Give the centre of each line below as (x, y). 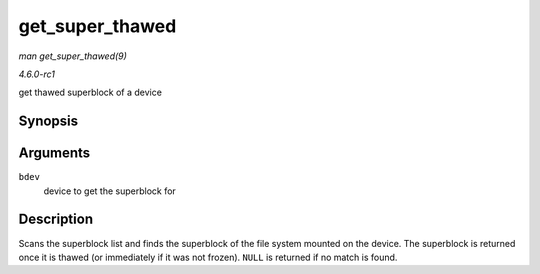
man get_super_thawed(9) (72, 56)
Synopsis (48, 121)
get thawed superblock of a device (90, 92)
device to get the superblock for (110, 191)
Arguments (54, 153)
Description (56, 219)
